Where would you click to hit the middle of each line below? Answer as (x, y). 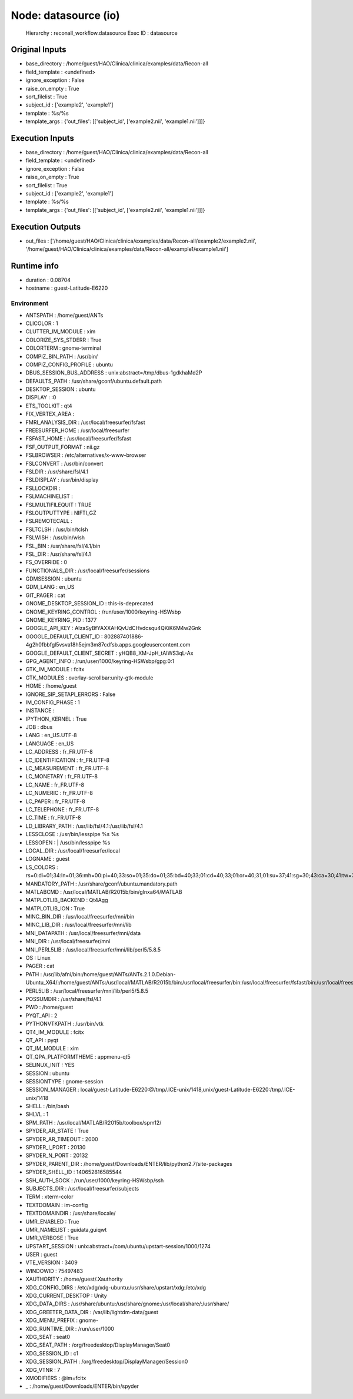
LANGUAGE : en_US (50, 743)
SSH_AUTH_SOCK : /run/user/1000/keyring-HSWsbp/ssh (95, 1180)
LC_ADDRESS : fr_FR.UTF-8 (59, 752)
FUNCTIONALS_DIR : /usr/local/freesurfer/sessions (88, 571)
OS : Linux (38, 958)
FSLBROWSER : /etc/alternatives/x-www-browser (86, 455)
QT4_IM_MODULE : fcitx (55, 1032)
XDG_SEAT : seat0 (48, 1337)
